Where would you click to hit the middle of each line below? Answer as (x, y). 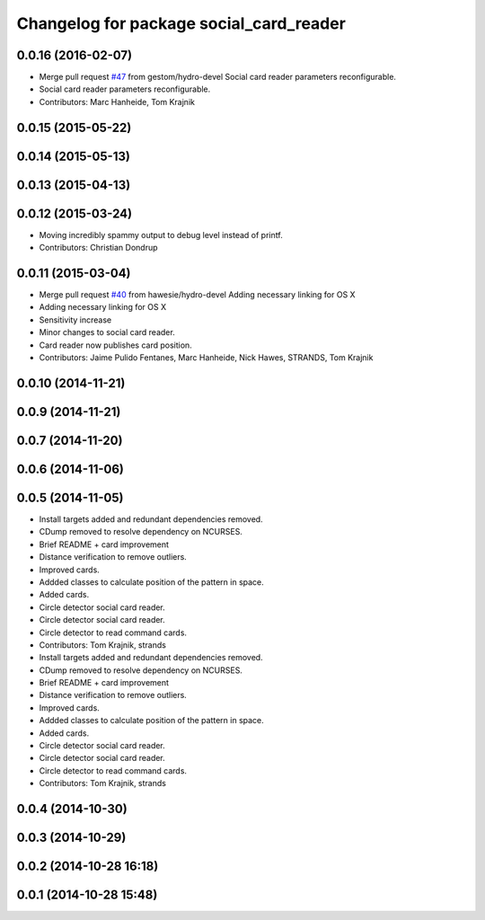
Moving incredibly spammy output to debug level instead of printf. (161, 234)
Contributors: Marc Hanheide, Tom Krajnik (117, 102)
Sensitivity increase (75, 320)
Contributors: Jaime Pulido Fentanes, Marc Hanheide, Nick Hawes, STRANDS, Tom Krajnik (206, 358)
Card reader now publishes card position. (115, 345)
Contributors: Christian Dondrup (98, 248)
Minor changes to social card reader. (107, 332)
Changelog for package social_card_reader (181, 23)
